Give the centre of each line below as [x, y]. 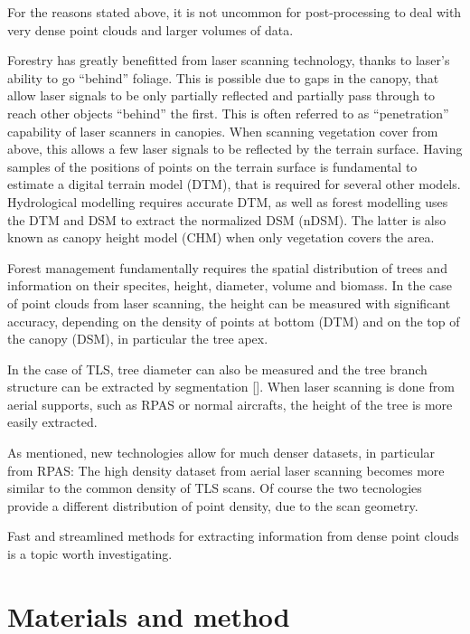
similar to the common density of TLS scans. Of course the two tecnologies [215, 488]
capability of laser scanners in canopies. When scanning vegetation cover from [223, 131]
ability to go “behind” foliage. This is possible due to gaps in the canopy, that [223, 77]
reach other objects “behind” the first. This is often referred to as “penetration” [228, 113]
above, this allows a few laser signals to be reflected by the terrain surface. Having [235, 149]
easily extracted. [52, 422]
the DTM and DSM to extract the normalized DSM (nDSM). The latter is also [227, 219]
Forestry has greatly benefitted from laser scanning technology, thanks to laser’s [229, 60]
